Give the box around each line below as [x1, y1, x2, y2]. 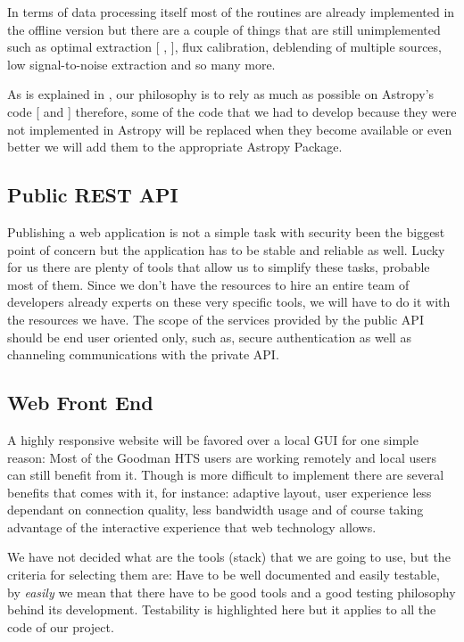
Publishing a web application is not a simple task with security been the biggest [7, 222, 445, 241]
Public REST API [7, 181, 178, 209]
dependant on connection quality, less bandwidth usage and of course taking [7, 500, 424, 519]
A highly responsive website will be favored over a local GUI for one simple [7, 430, 418, 449]
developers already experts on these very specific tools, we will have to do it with [7, 292, 451, 311]
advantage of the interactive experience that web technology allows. [7, 517, 377, 536]
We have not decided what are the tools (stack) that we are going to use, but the [7, 547, 451, 566]
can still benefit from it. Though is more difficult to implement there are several [7, 465, 444, 484]
